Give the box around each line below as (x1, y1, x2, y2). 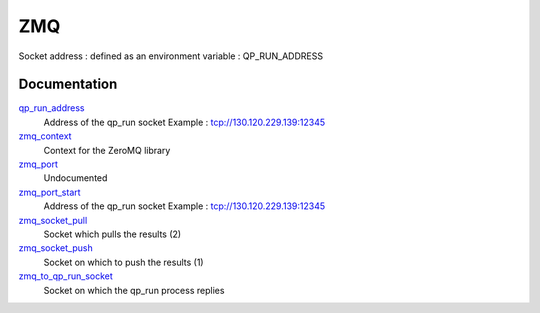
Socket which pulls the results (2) (43, 228, 182, 240)
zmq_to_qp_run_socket (18, 270, 114, 282)
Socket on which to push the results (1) (43, 256, 204, 268)
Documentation (18, 76, 118, 93)
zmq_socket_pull (18, 214, 88, 226)
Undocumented (43, 172, 108, 184)
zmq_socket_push (18, 242, 94, 254)
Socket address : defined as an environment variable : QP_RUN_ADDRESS (18, 50, 324, 62)
